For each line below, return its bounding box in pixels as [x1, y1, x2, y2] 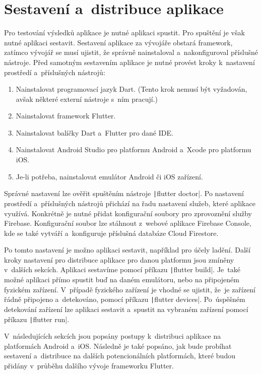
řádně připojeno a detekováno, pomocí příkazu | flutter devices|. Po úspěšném [4, 294, 245, 304]
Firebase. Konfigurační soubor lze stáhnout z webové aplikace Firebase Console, [4, 218, 251, 228]
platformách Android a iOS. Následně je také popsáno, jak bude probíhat [4, 340, 232, 351]
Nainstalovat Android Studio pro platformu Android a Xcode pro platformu [16, 144, 251, 155]
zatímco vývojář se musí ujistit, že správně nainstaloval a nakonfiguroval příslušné [4, 47, 258, 57]
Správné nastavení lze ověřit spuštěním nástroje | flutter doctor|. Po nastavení [4, 188, 244, 199]
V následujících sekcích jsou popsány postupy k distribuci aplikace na [4, 331, 221, 341]
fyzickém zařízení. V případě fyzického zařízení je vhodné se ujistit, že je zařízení [4, 284, 255, 294]
